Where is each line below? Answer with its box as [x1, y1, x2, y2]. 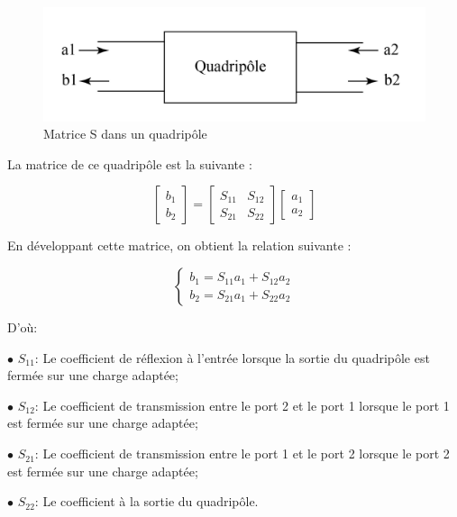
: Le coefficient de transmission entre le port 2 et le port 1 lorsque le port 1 [34, 395, 450, 414]
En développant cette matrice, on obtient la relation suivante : [7, 236, 352, 255]
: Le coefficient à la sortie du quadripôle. [34, 492, 259, 511]
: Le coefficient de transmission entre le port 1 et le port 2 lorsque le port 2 [34, 444, 450, 463]
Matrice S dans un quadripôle [43, 124, 207, 143]
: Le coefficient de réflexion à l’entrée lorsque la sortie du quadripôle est [34, 348, 430, 367]
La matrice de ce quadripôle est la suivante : [7, 154, 252, 173]
